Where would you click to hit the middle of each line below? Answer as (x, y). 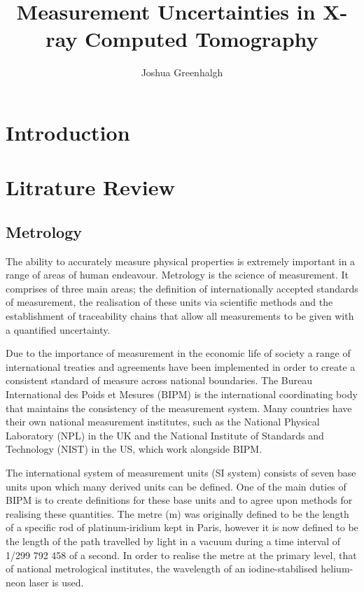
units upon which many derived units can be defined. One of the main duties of (176, 486)
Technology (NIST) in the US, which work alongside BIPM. (134, 449)
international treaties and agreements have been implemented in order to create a (181, 366)
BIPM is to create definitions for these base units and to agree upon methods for (179, 500)
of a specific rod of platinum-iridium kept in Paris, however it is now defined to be (182, 527)
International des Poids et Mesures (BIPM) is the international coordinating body (182, 394)
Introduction (68, 132)
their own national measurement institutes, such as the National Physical (163, 422)
